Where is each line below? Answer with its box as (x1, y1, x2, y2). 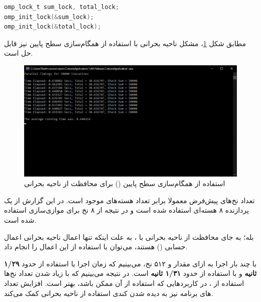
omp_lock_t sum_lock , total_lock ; (4, 4, 119, 11)
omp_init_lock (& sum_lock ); (4, 13, 94, 21)
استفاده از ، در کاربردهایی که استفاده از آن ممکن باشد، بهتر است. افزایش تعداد (4, 278, 244, 288)
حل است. (4, 48, 33, 58)
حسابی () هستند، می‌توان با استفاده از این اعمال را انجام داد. (4, 241, 188, 252)
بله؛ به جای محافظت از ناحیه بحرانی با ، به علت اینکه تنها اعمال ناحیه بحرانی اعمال (4, 231, 254, 242)
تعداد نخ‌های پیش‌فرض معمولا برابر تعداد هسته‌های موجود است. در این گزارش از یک (4, 195, 255, 205)
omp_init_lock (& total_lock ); (4, 23, 101, 31)
